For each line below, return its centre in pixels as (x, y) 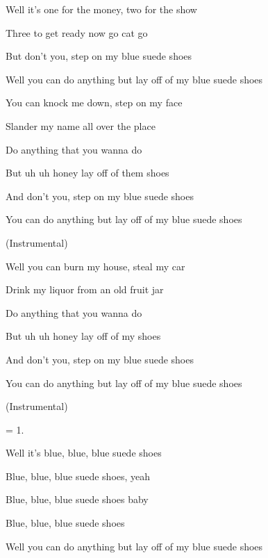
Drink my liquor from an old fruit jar (85, 289)
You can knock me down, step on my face (94, 102)
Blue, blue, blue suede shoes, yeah (78, 476)
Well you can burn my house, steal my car (95, 266)
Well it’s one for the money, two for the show (101, 9)
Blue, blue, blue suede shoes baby (77, 499)
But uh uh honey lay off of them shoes (87, 173)
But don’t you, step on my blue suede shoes (99, 56)
